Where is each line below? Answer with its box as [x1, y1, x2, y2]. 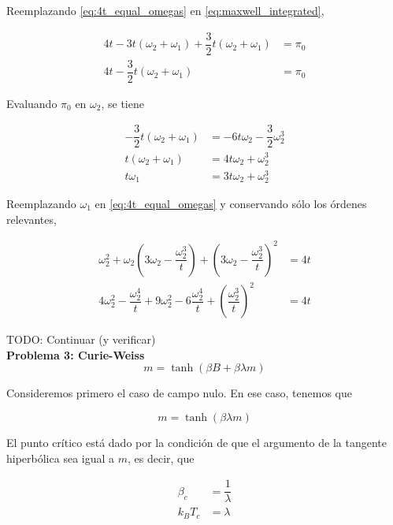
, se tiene [101, 95, 144, 111]
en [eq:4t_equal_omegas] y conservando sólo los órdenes [95, 195, 367, 211]
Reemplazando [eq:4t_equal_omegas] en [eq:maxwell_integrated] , [6, 2, 324, 18]
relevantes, [6, 210, 57, 227]
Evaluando [6, 95, 57, 111]
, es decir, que [127, 449, 195, 466]
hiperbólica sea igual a [6, 449, 115, 466]
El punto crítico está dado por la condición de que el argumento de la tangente [6, 434, 387, 451]
